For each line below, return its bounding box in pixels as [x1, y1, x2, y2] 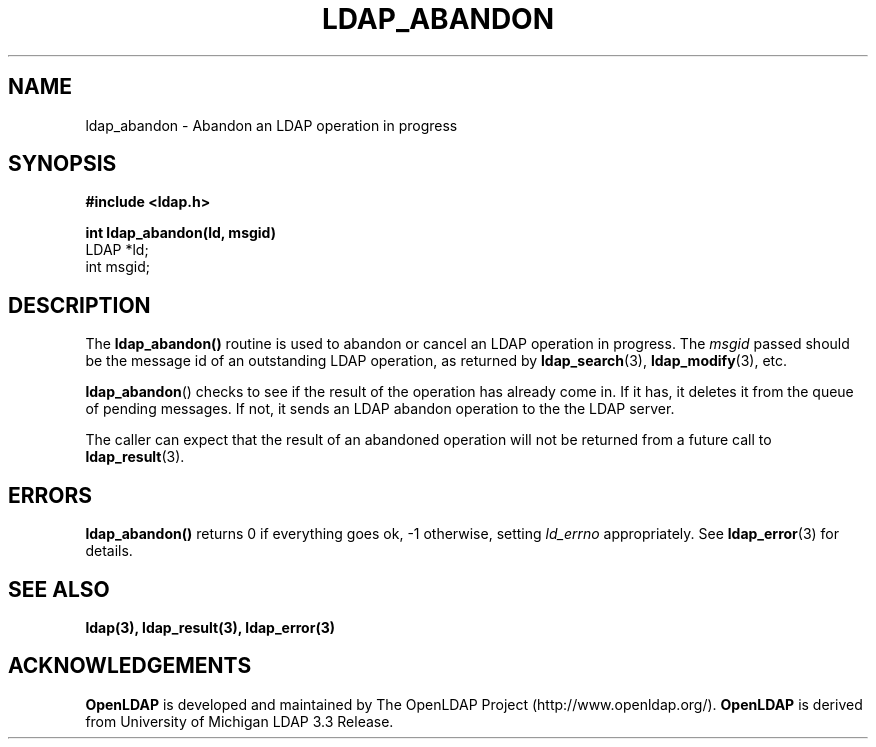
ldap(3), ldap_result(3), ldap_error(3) [85, 618, 335, 636]
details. [85, 542, 133, 560]
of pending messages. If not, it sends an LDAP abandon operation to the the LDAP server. [85, 400, 675, 418]
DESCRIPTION [8, 292, 151, 318]
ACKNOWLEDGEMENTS [8, 653, 252, 679]
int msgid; [85, 258, 150, 276]
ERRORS [8, 482, 93, 508]
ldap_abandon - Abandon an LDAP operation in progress [85, 116, 458, 134]
